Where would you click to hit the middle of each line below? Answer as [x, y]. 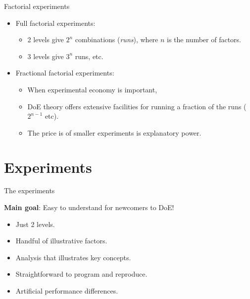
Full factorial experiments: [55, 23]
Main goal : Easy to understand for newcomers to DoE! [89, 207]
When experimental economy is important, [92, 89]
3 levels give [46, 56]
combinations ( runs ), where [117, 39]
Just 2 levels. [35, 224]
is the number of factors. [204, 39]
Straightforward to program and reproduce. [81, 274]
